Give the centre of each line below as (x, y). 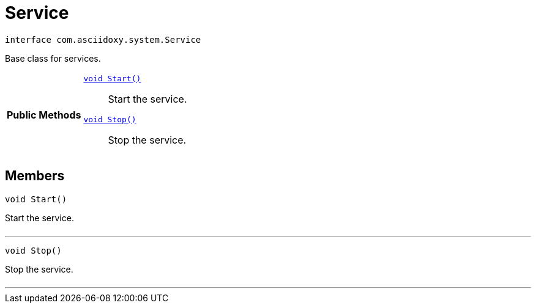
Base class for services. (53, 58)
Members (35, 176)
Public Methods (44, 115)
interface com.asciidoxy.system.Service (103, 39)
